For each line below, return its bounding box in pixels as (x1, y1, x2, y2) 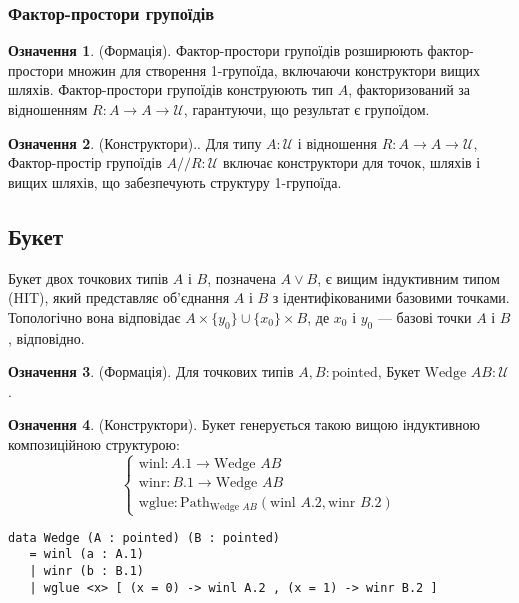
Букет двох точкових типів (8, 267, 169, 288)
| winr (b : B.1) (29, 563, 145, 578)
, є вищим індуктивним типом (317, 267, 500, 288)
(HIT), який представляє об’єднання (8, 287, 230, 308)
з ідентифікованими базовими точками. (272, 287, 510, 308)
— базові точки (377, 306, 472, 327)
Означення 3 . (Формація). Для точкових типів (8, 361, 294, 382)
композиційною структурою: (8, 433, 180, 454)
